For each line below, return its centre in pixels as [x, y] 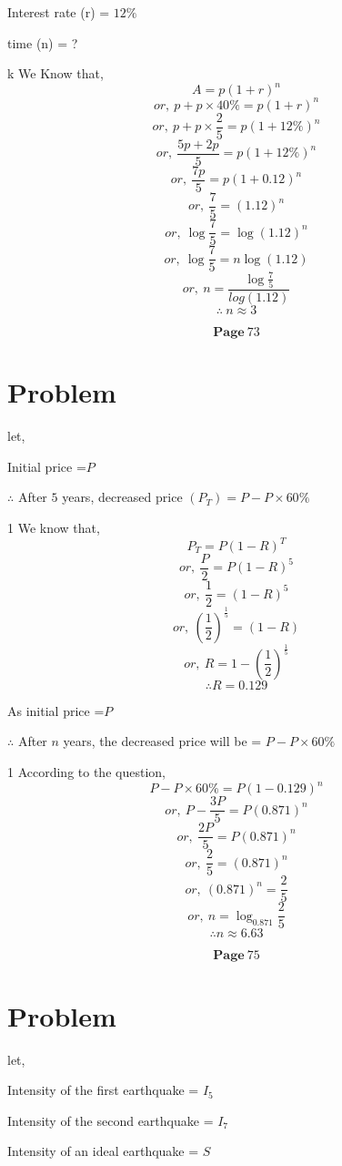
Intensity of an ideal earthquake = [103, 1151]
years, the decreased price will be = [162, 741]
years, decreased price [122, 497]
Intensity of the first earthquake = [103, 1090]
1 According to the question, [86, 772]
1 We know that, [54, 527]
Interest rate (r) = [59, 12]
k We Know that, [55, 73]
